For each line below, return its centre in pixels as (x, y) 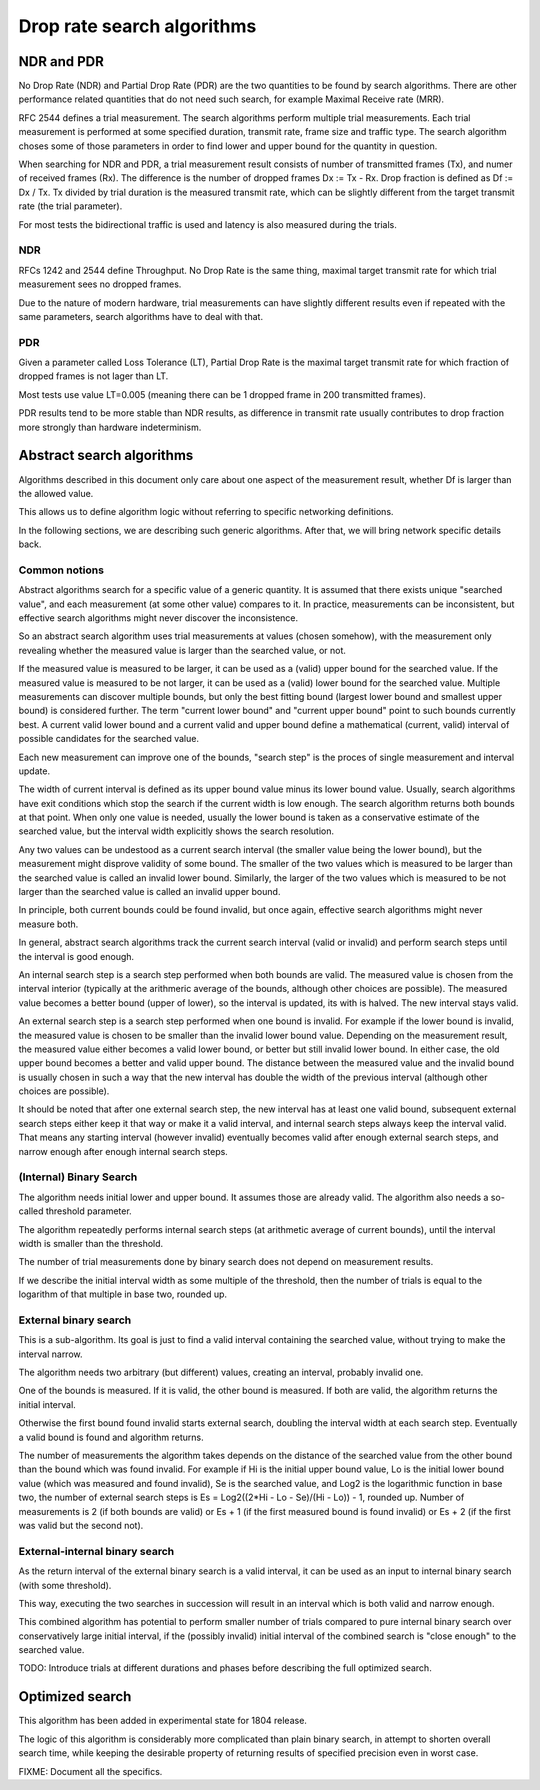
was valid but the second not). (81, 1525)
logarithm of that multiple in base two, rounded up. (123, 1294)
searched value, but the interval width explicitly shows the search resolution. (176, 831)
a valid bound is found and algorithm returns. (111, 1437)
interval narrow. (51, 1354)
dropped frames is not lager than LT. (93, 376)
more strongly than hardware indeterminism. (110, 427)
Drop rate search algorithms (137, 26)
